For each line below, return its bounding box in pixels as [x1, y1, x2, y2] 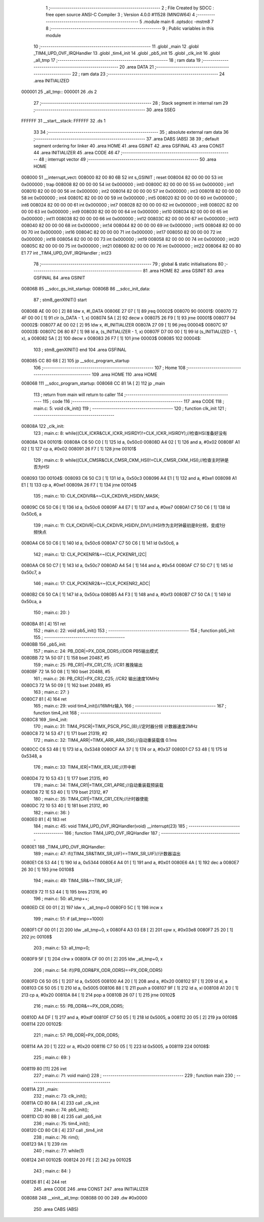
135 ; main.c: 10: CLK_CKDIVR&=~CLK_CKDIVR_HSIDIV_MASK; [33, 493, 160, 499]
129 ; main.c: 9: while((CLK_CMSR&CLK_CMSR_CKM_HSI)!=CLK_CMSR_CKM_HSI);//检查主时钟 [33, 457, 225, 463]
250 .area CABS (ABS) [33, 1206, 79, 1212]
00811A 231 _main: [21, 1086, 59, 1092]
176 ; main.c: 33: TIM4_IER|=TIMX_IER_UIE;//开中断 [33, 764, 136, 770]
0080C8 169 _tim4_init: [21, 716, 68, 722]
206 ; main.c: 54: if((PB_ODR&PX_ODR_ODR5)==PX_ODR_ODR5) [33, 967, 163, 973]
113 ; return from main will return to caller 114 [33, 392, 124, 398]
